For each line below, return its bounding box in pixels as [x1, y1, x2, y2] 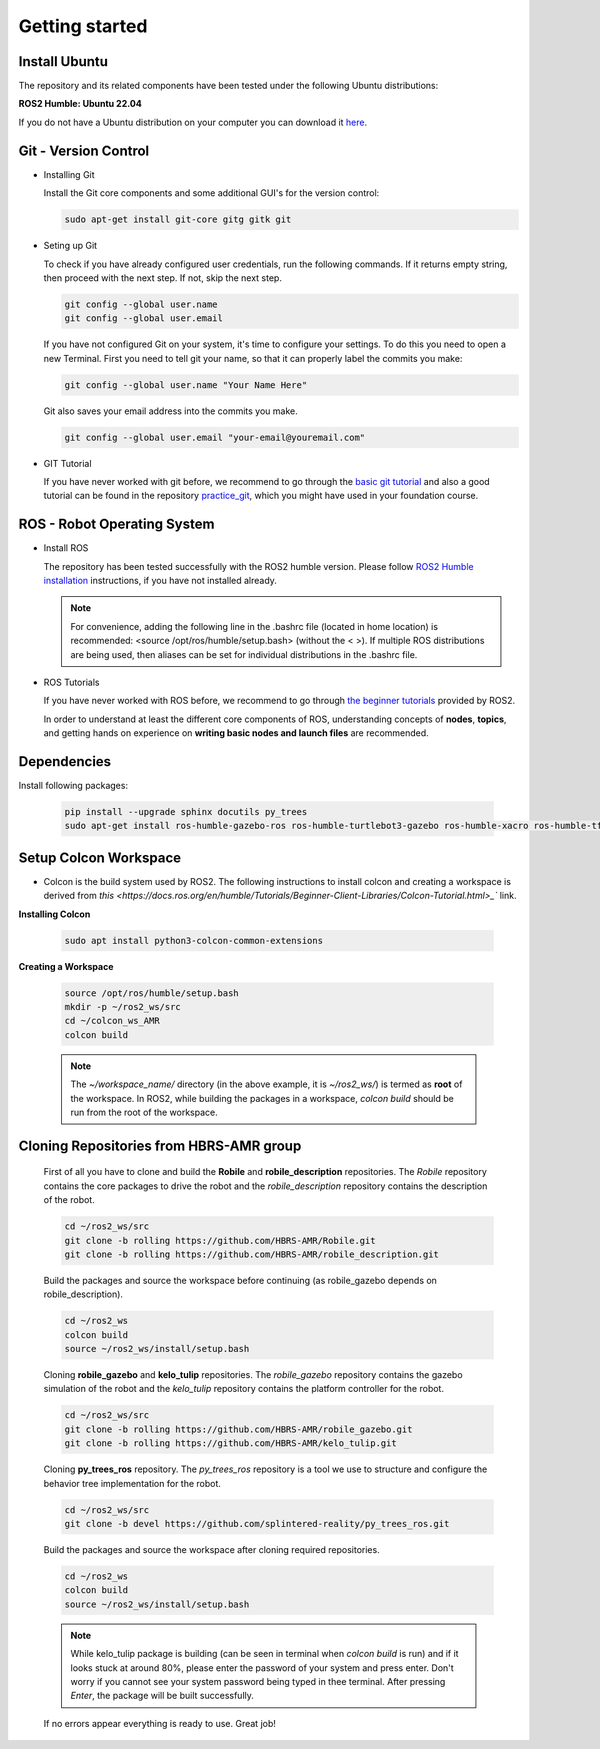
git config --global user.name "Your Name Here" [64, 379, 308, 390]
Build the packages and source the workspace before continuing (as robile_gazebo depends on [43, 1274, 437, 1286]
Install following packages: [18, 780, 129, 792]
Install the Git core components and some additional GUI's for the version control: [43, 187, 380, 199]
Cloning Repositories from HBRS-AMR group [18, 1137, 302, 1154]
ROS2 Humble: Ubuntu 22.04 [18, 98, 142, 110]
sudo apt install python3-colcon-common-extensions [64, 935, 324, 946]
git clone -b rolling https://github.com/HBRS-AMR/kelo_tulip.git [64, 1438, 397, 1449]
